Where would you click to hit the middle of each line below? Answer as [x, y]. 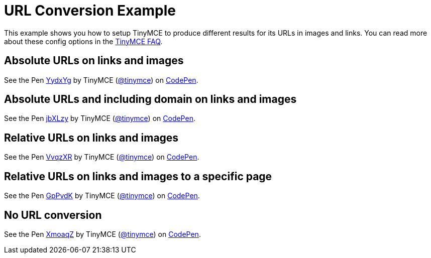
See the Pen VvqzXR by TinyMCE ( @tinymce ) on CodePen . [102, 157]
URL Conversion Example [90, 11]
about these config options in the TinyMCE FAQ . [83, 41]
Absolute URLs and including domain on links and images [150, 99]
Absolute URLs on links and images [94, 61]
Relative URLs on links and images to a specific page [138, 176]
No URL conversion [53, 215]
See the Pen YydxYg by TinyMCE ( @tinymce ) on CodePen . [101, 80]
